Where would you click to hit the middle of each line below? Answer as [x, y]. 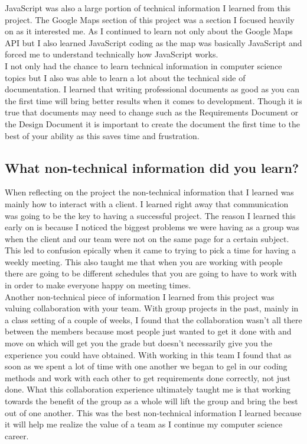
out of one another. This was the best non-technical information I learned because [153, 412]
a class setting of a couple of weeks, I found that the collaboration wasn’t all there [153, 319]
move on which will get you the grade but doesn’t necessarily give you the [138, 343]
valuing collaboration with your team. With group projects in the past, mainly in [152, 308]
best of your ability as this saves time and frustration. [102, 135]
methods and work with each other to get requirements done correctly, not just [148, 377]
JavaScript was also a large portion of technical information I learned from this [148, 8]
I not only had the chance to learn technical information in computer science [143, 65]
